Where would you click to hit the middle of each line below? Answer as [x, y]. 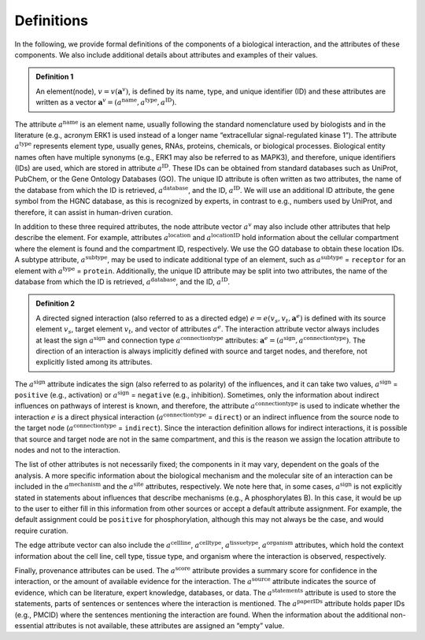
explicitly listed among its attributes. [94, 362]
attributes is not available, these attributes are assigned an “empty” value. [165, 625]
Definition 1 [55, 77]
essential [29, 625]
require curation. [41, 531]
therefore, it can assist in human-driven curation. [94, 212]
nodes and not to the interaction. [68, 450]
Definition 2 [55, 304]
